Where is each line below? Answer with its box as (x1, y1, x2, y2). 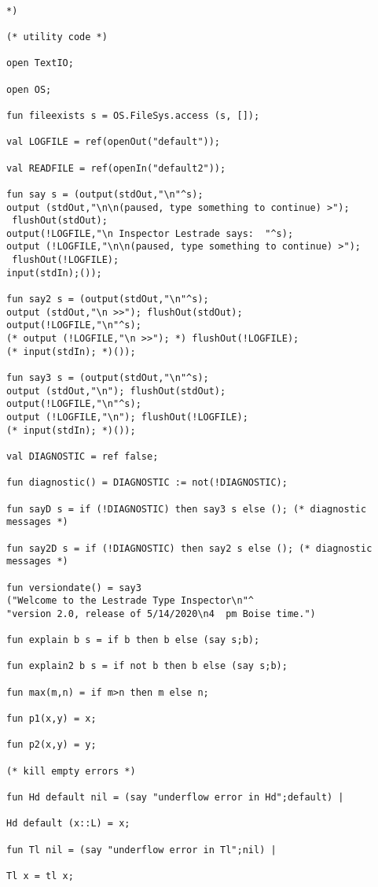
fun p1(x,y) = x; (6, 713, 97, 725)
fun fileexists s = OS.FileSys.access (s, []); (6, 109, 260, 121)
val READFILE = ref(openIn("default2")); (6, 162, 226, 174)
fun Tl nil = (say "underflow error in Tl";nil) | (6, 844, 277, 856)
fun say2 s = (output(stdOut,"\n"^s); (6, 294, 209, 305)
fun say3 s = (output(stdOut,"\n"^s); (6, 372, 209, 384)
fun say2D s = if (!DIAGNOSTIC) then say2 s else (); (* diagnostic (6, 542, 372, 554)
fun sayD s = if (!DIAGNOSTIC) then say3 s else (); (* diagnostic (6, 503, 367, 515)
